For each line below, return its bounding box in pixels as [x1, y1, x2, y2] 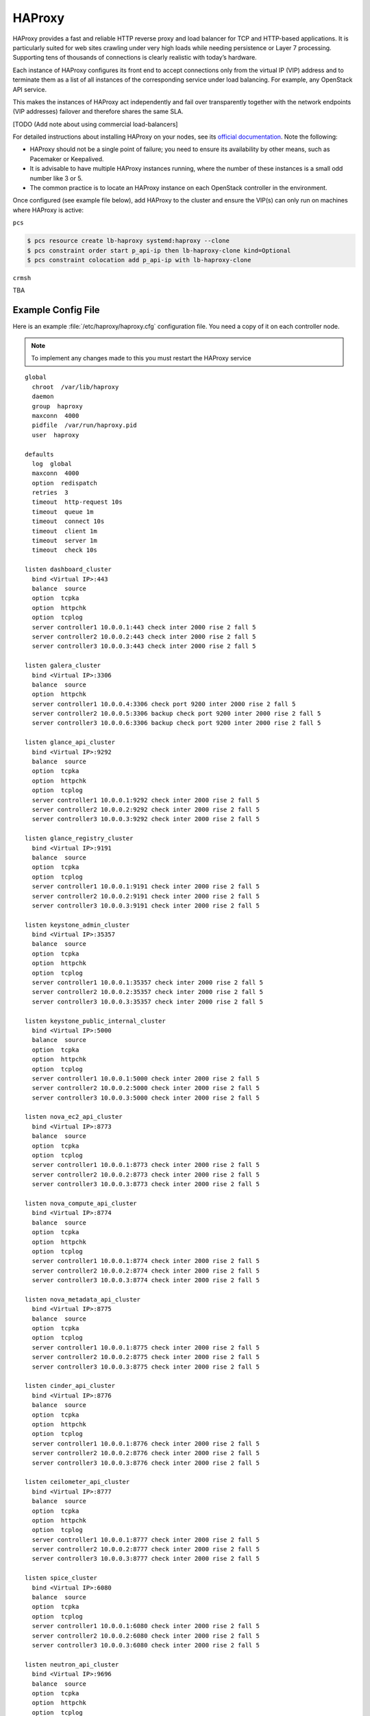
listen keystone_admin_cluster [25, 920, 130, 929]
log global [32, 460, 72, 467]
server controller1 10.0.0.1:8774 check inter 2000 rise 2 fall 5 [32, 1257, 260, 1265]
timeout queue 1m [32, 508, 94, 515]
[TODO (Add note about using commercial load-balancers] [12, 120, 178, 128]
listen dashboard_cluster [25, 566, 112, 573]
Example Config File [12, 304, 100, 316]
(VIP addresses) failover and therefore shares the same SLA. [12, 107, 184, 116]
